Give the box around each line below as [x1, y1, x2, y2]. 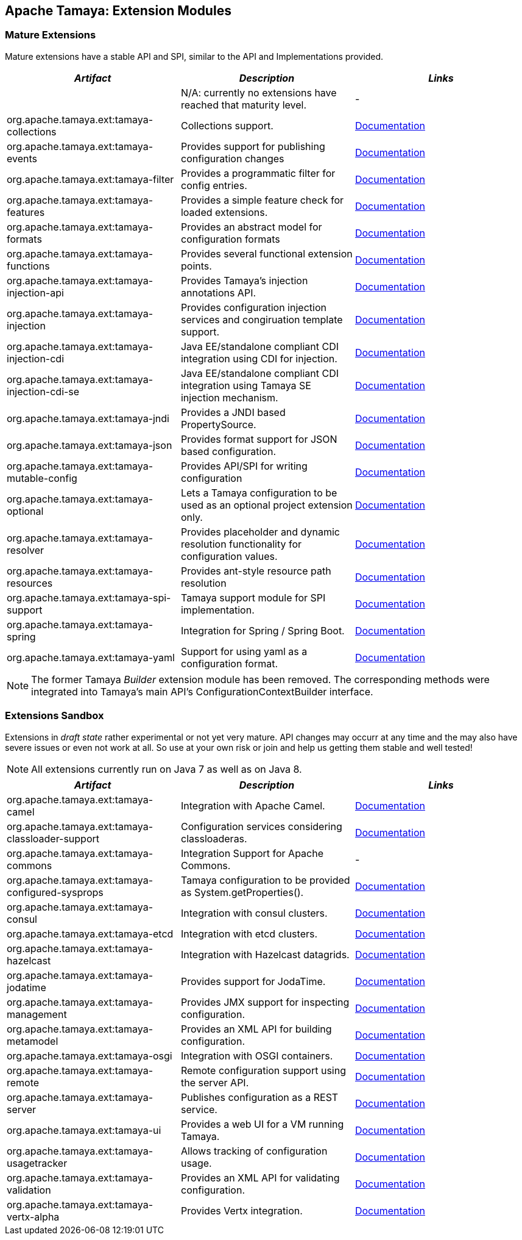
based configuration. [180, 445, 277, 457]
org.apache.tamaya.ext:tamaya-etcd [7, 927, 174, 940]
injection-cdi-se [7, 385, 80, 398]
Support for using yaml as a [180, 645, 308, 658]
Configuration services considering [180, 820, 342, 833]
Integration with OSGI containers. [180, 1049, 333, 1062]
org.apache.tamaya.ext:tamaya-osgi [7, 1049, 172, 1062]
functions [7, 259, 50, 272]
